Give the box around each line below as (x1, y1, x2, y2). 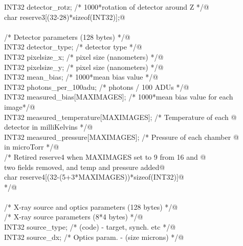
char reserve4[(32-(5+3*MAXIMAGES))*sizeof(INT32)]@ (4, 171, 184, 182)
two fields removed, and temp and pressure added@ (4, 161, 165, 172)
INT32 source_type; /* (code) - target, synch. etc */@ (4, 222, 176, 232)
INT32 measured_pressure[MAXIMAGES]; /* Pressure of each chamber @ (4, 131, 239, 142)
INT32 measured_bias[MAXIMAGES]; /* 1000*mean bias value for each (4, 91, 233, 102)
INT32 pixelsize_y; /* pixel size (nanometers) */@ (4, 61, 164, 72)
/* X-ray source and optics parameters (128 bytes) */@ (4, 201, 178, 212)
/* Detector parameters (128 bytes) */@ (4, 31, 130, 42)
